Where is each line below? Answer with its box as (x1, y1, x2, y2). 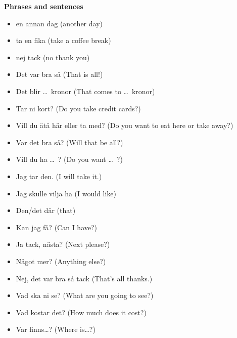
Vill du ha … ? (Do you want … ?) (16, 154, 123, 164)
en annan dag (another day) (16, 18, 103, 28)
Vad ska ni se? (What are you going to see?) (16, 290, 154, 301)
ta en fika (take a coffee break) (16, 35, 111, 46)
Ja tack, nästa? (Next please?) (16, 239, 110, 249)
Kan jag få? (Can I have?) (16, 222, 98, 232)
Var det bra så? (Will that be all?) (16, 137, 123, 147)
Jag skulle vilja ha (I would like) (16, 188, 117, 198)
